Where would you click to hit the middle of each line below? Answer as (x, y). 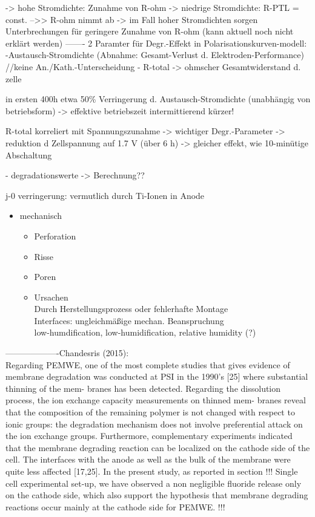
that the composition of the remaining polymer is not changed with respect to (150, 412)
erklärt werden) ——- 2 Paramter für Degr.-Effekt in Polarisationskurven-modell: (156, 43)
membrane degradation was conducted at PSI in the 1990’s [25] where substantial (157, 376)
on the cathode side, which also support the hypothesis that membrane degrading (157, 495)
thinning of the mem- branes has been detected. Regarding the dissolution (143, 388)
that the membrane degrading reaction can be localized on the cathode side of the (158, 447)
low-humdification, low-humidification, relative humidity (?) (145, 332)
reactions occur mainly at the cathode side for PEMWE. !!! (115, 506)
